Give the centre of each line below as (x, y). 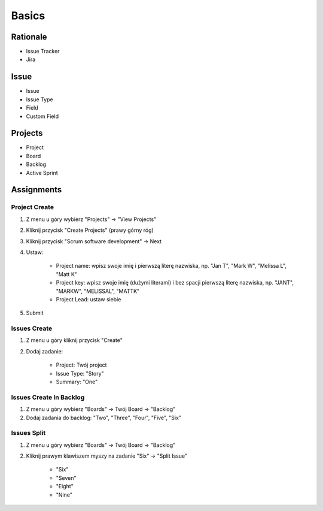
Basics (28, 16)
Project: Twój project (81, 365)
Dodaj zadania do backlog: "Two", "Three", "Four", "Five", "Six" (104, 418)
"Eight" (65, 486)
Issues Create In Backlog (48, 397)
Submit (35, 313)
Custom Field (42, 116)
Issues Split (28, 433)
